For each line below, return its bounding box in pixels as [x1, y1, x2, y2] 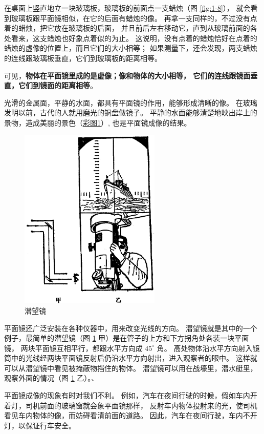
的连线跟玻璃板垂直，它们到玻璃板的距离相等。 [4, 52, 162, 63]
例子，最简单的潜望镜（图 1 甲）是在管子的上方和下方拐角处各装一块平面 [4, 333, 249, 343]
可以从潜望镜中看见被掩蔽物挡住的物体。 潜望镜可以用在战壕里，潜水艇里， [4, 362, 257, 373]
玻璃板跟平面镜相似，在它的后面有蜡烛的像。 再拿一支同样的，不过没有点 [11, 12, 257, 23]
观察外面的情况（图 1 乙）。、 [4, 373, 99, 383]
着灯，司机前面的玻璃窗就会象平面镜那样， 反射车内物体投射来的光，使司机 [4, 400, 257, 410]
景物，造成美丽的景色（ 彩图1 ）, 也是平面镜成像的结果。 [4, 117, 191, 128]
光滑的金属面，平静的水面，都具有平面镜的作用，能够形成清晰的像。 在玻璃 [4, 97, 257, 108]
